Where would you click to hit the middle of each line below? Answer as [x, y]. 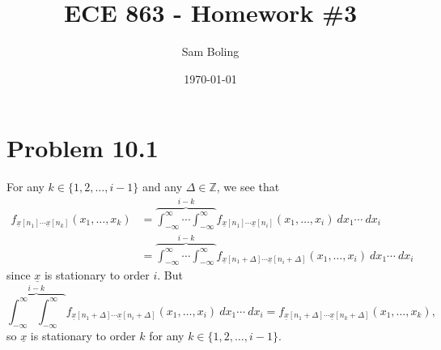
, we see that [248, 187]
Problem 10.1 [83, 148]
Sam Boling [210, 51]
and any [163, 187]
